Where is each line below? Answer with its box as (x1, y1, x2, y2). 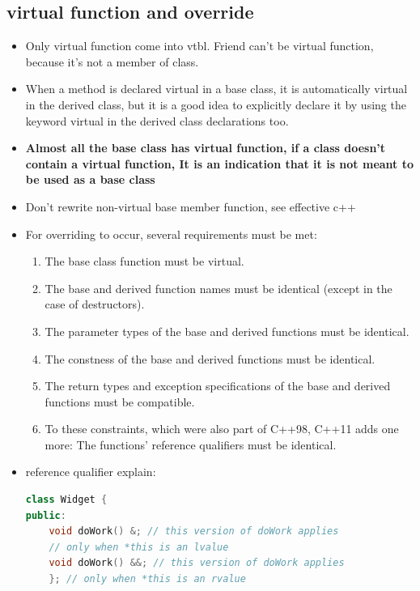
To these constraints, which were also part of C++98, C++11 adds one (45, 420, 399, 437)
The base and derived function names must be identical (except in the (45, 279, 392, 296)
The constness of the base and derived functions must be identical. (45, 350, 375, 367)
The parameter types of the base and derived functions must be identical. (45, 322, 409, 339)
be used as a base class (25, 171, 155, 188)
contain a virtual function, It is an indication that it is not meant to (25, 155, 414, 172)
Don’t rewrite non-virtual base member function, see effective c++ (25, 198, 356, 215)
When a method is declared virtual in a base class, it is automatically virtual (25, 80, 408, 97)
